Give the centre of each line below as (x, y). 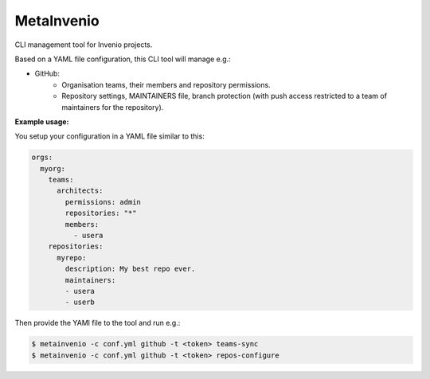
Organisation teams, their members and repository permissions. (166, 84)
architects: (80, 191)
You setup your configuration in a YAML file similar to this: (109, 136)
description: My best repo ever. (130, 269)
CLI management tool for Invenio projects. (84, 45)
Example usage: (42, 121)
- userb (80, 302)
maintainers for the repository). (113, 107)
